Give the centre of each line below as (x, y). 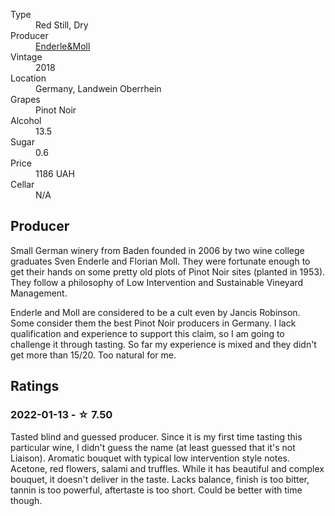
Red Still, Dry (62, 25)
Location (28, 78)
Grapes (25, 99)
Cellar (22, 184)
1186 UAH (55, 173)
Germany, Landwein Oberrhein (98, 88)
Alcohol (26, 120)
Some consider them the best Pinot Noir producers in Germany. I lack (153, 323)
